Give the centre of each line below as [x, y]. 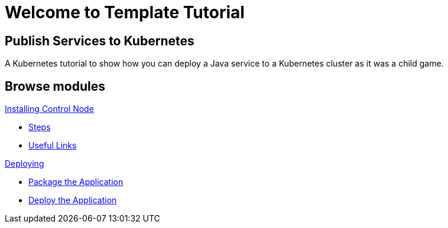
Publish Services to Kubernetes [100, 41]
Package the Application [76, 182]
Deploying [25, 164]
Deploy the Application [73, 200]
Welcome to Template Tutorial [125, 12]
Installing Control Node [49, 109]
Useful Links [53, 146]
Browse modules [55, 86]
